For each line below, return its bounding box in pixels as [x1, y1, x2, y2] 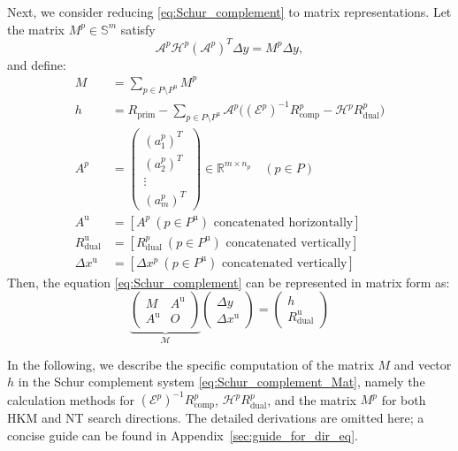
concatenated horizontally [213, 216, 354, 229]
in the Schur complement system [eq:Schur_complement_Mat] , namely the [18, 372, 425, 391]
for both [381, 390, 426, 409]
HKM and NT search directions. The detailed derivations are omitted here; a [7, 408, 424, 426]
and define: [7, 55, 66, 73]
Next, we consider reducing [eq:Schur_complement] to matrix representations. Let [7, 3, 452, 20]
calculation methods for [7, 390, 135, 409]
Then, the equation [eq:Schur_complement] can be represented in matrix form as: [7, 272, 450, 291]
